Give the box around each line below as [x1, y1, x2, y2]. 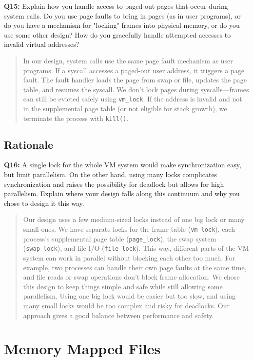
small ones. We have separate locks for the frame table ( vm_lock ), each [23, 224, 235, 234]
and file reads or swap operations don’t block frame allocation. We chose [23, 272, 240, 282]
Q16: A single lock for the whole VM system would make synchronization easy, [4, 160, 241, 170]
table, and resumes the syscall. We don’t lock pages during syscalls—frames [23, 84, 249, 94]
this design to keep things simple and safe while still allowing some [23, 281, 223, 291]
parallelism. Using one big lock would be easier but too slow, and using [23, 291, 236, 301]
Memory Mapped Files [4, 339, 161, 359]
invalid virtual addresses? [4, 39, 79, 49]
